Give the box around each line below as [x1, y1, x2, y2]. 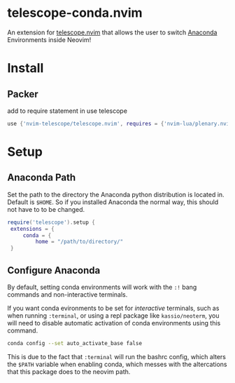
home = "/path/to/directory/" [35, 238, 124, 246]
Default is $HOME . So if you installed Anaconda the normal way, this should [7, 198, 219, 206]
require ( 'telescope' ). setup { [7, 219, 96, 226]
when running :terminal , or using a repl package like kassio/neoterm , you [7, 311, 220, 320]
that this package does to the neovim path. [7, 367, 131, 376]
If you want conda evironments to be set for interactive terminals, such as [7, 304, 220, 312]
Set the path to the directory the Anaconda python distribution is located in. [7, 190, 225, 199]
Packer [7, 88, 38, 100]
